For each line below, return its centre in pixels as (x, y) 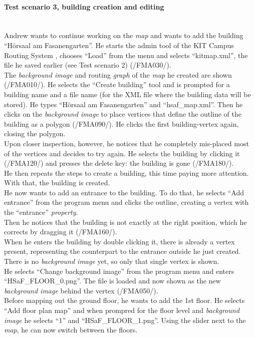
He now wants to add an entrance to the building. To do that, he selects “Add (124, 192)
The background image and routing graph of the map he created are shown (118, 74)
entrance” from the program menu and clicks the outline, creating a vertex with (126, 202)
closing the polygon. (35, 133)
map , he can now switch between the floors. (71, 330)
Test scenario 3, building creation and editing (84, 6)
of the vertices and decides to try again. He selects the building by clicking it (122, 153)
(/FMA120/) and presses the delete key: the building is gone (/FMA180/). (119, 163)
